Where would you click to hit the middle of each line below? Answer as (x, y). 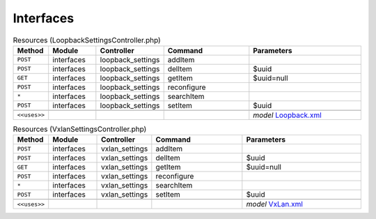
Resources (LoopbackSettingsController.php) (87, 40)
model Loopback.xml (287, 115)
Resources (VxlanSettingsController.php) (80, 129)
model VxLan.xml (274, 204)
